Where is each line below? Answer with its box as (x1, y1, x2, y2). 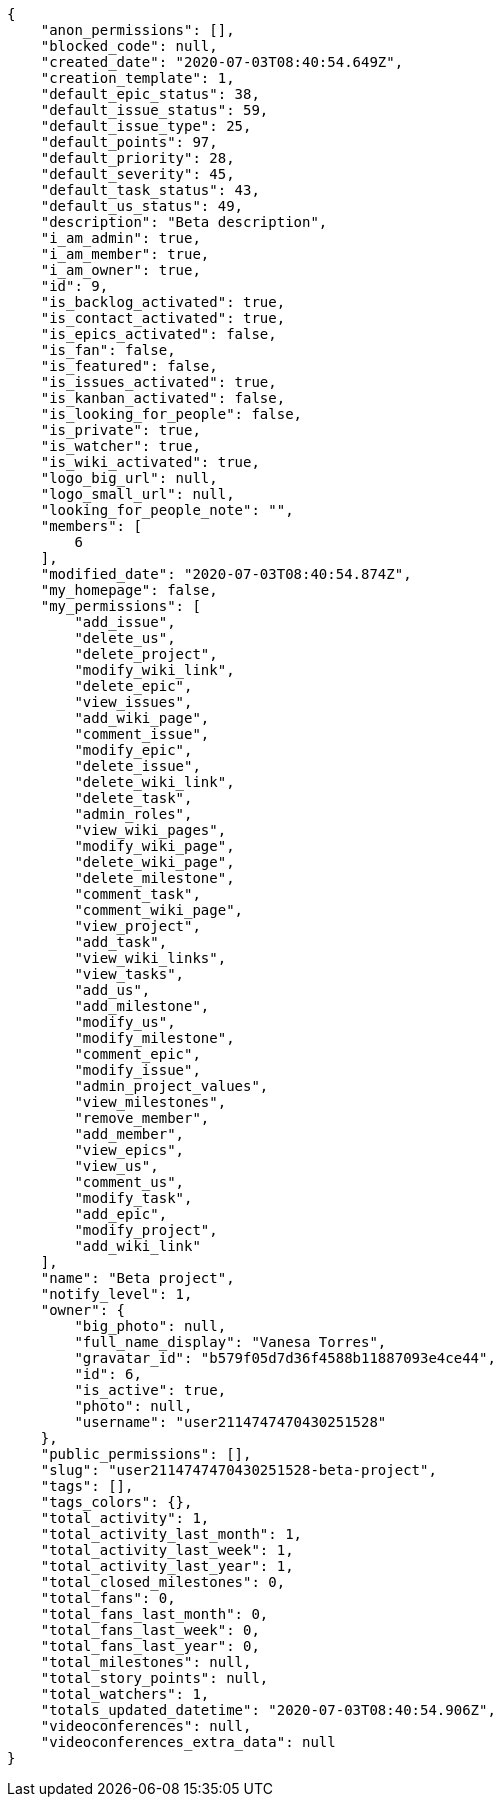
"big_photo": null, (74, 1318, 227, 1334)
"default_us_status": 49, (40, 198, 244, 214)
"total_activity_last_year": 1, (40, 1558, 294, 1574)
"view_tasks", (74, 966, 185, 982)
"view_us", (74, 1158, 159, 1174)
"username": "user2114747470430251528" (74, 1414, 387, 1430)
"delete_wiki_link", (74, 774, 235, 790)
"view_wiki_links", (74, 950, 227, 966)
